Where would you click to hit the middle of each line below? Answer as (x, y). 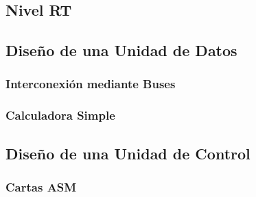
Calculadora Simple (60, 115)
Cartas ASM (41, 186)
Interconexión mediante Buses (91, 84)
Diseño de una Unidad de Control (128, 153)
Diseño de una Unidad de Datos (121, 50)
